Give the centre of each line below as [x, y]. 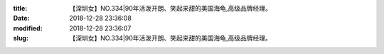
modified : [28, 28]
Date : [21, 18]
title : [20, 8]
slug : [21, 38]
